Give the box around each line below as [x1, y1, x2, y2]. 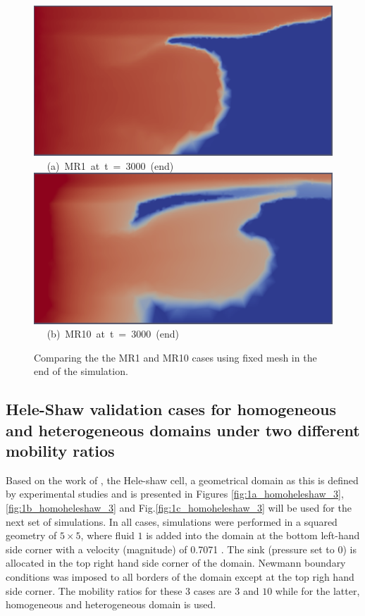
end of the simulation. [34, 364, 128, 378]
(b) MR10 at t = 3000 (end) [47, 326, 179, 341]
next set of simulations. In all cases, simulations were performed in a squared [6, 514, 338, 529]
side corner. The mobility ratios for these [6, 583, 182, 598]
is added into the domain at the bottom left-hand [146, 528, 360, 543]
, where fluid [80, 528, 135, 543]
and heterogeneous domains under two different [6, 419, 360, 441]
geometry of [6, 528, 57, 543]
